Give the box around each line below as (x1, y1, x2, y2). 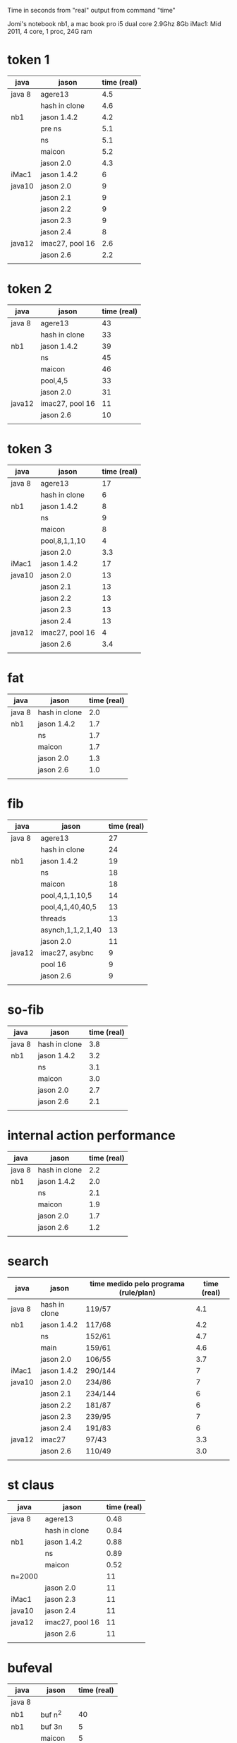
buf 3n (40, 1722, 63, 1732)
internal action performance (7, 1127, 176, 1143)
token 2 (7, 281, 53, 297)
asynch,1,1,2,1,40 (40, 925, 102, 935)
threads (40, 914, 66, 923)
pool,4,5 (40, 376, 68, 385)
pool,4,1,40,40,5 (40, 902, 97, 911)
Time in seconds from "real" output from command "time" (7, 6, 176, 14)
